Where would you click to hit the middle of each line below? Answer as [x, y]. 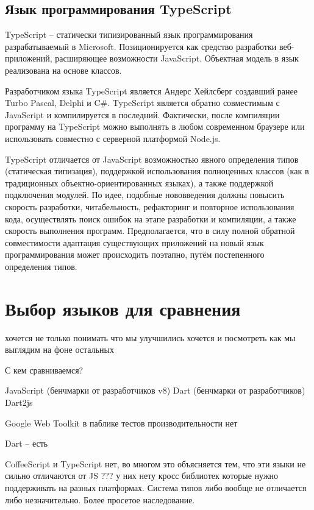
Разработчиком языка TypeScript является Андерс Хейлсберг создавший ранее [151, 90]
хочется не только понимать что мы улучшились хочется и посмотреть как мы [150, 337]
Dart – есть [27, 443]
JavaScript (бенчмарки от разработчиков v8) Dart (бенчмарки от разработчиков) [155, 390]
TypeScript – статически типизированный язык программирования [129, 34]
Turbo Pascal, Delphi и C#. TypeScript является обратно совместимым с [142, 103]
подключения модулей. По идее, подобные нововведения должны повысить [145, 195]
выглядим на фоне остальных [59, 349]
